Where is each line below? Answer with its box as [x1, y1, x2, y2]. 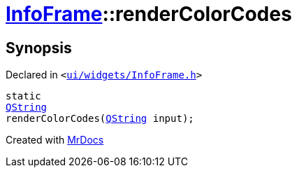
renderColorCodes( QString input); [6, 113, 194, 125]
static [6, 90, 41, 102]
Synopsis [6, 39, 72, 57]
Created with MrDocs [6, 134, 104, 146]
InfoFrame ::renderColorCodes [6, 2, 292, 26]
